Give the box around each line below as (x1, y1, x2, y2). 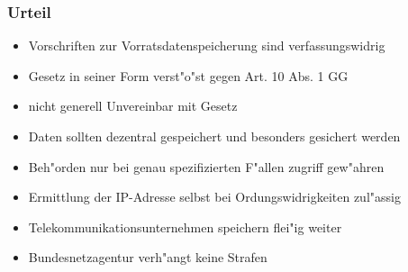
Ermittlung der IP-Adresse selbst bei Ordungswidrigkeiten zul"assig (28, 187, 401, 206)
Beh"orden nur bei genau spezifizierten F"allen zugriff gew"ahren (28, 157, 385, 176)
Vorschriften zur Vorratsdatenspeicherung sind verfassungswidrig (28, 36, 385, 55)
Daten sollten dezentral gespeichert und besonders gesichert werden (28, 127, 401, 145)
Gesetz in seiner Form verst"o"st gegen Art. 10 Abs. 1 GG (28, 66, 349, 85)
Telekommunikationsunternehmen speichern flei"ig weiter (28, 217, 342, 236)
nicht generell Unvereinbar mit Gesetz (28, 96, 238, 115)
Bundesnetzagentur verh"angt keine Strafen (28, 248, 267, 267)
